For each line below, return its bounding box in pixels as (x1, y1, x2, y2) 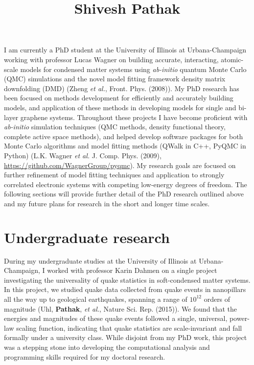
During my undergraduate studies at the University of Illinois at (4, 255, 197, 266)
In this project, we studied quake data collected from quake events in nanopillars (4, 284, 246, 294)
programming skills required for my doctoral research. (4, 351, 165, 362)
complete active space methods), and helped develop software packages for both (4, 131, 243, 141)
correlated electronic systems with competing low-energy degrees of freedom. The (4, 179, 247, 189)
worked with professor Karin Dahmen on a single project (47, 265, 217, 275)
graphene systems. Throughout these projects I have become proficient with (20, 112, 248, 122)
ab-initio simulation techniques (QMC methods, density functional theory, (4, 122, 226, 132)
